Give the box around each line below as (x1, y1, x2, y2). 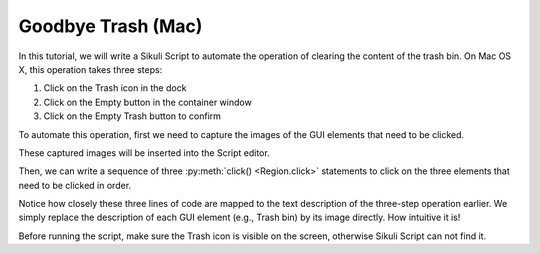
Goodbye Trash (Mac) (18, 15, 203, 37)
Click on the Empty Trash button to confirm (43, 110, 222, 122)
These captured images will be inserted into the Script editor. (18, 146, 270, 159)
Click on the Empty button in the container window (43, 96, 252, 108)
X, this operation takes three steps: (18, 63, 163, 75)
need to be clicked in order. (18, 179, 132, 191)
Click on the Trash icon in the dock (43, 82, 187, 94)
